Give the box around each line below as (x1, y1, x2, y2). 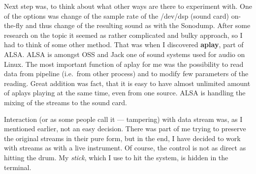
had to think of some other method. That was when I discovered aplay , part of (4, 39, 244, 50)
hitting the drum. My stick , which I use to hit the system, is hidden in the (4, 152, 228, 162)
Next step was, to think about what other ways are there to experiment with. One (4, 1, 252, 11)
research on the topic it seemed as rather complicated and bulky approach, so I (4, 29, 243, 40)
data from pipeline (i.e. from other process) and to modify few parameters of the (4, 68, 249, 79)
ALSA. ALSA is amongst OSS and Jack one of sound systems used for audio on (4, 49, 245, 59)
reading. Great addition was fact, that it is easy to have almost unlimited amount (4, 78, 251, 88)
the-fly (4, 20, 24, 30)
